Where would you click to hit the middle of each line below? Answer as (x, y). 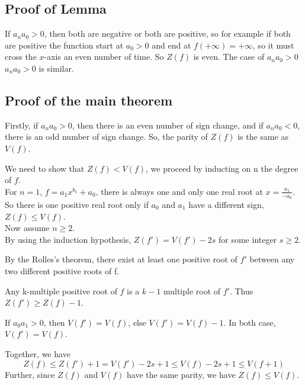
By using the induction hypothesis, (68, 239)
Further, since (30, 374)
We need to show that (45, 168)
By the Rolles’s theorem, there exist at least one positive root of (121, 259)
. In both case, (250, 322)
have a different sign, (226, 204)
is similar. (56, 68)
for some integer (248, 239)
